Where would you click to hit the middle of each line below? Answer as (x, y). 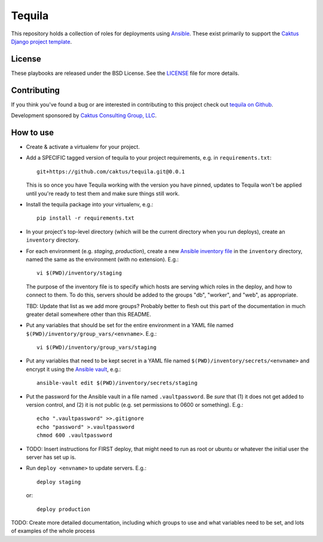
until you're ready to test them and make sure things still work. (103, 193)
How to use (32, 133)
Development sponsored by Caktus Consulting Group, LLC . (84, 115)
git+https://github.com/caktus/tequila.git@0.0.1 (111, 171)
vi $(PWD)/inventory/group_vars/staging (97, 348)
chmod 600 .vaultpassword (75, 436)
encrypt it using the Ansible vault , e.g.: (74, 369)
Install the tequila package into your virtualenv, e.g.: (90, 204)
